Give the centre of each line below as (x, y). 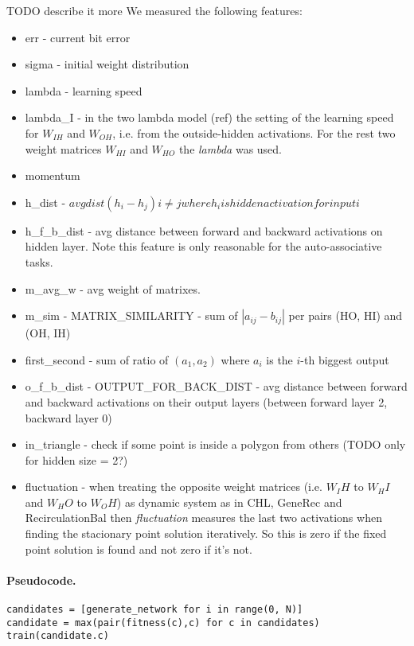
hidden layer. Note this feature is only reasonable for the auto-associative (203, 246)
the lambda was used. (230, 148)
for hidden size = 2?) (76, 459)
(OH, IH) (48, 333)
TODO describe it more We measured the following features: (154, 10)
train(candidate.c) (58, 636)
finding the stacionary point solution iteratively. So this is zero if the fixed (206, 533)
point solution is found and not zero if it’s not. (139, 549)
